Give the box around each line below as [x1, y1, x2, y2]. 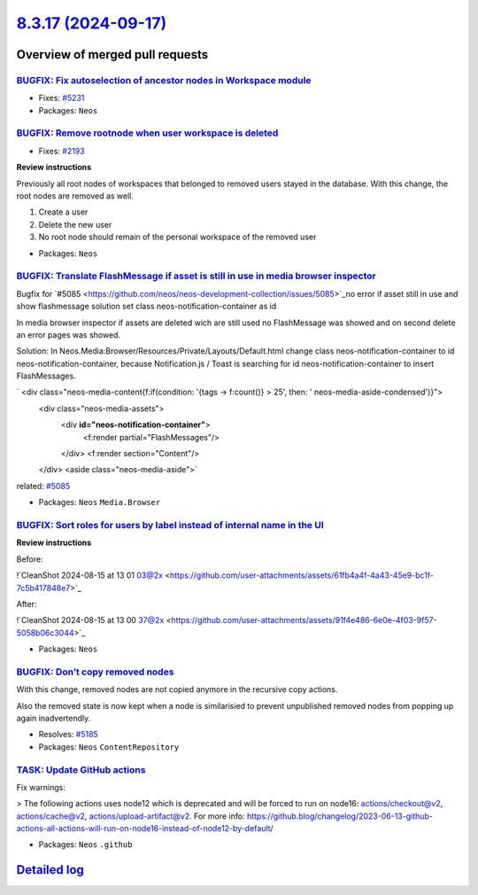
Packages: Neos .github [38, 839, 133, 850]
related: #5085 [16, 480, 71, 491]
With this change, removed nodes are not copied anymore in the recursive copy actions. [16, 684, 338, 695]
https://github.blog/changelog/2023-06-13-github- [246, 811, 434, 821]
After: [16, 598, 37, 609]
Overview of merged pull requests [16, 47, 209, 62]
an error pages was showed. [16, 329, 121, 340]
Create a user [38, 206, 89, 217]
